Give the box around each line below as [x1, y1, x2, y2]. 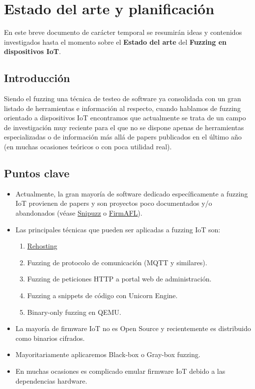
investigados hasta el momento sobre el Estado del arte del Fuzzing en [4, 36, 227, 47]
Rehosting [27, 241, 57, 251]
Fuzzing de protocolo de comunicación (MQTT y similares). [27, 257, 207, 267]
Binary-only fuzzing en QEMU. [27, 306, 121, 317]
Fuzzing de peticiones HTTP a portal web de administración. [27, 274, 212, 284]
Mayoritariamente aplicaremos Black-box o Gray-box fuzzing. [15, 349, 200, 360]
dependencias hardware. [15, 375, 87, 386]
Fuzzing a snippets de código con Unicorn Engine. [27, 290, 178, 301]
